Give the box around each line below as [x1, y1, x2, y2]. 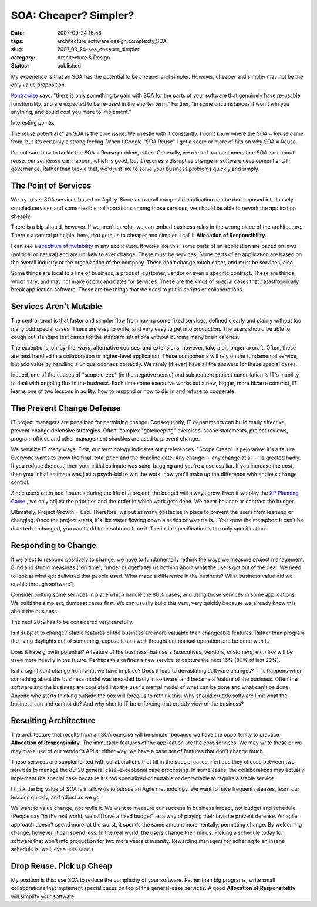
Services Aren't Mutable [11, 301, 102, 311]
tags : [11, 37, 24, 44]
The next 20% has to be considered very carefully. [11, 619, 134, 626]
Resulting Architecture [11, 715, 96, 725]
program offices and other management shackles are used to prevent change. [11, 435, 200, 442]
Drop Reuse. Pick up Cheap [11, 861, 113, 871]
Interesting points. [11, 119, 55, 126]
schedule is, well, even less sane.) [11, 845, 93, 852]
